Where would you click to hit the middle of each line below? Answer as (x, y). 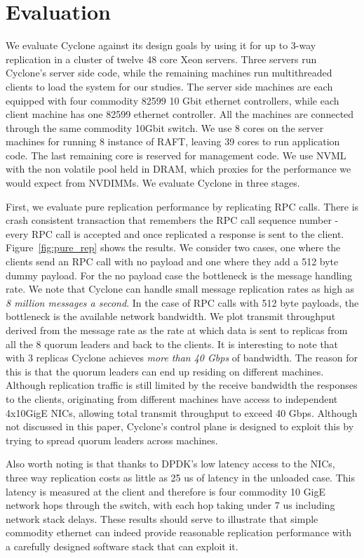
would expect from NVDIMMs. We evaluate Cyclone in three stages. (153, 183)
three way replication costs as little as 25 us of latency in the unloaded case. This (180, 477)
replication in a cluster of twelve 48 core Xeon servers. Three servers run (161, 59)
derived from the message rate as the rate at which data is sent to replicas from (177, 330)
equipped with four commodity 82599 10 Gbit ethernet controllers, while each (173, 100)
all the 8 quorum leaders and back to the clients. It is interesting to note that (172, 344)
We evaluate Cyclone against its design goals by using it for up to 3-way (161, 45)
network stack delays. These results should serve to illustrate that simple (162, 518)
